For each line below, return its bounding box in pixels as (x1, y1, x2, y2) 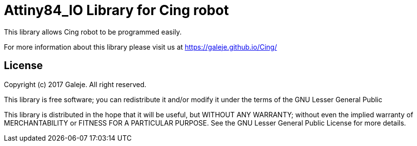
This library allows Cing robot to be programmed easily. (4, 27, 182, 36)
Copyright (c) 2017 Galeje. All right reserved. (4, 80, 147, 89)
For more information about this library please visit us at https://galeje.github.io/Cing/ (4, 42, 277, 51)
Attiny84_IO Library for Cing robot (4, 2, 229, 18)
